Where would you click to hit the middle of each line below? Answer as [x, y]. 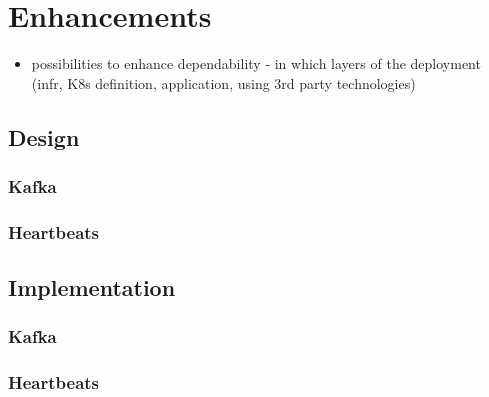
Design [44, 136]
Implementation [92, 287]
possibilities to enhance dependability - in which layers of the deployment [256, 63]
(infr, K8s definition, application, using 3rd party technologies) [223, 82]
